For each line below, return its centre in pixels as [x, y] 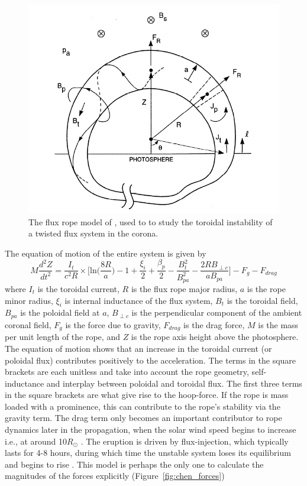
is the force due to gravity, [113, 324]
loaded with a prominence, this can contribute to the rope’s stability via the [143, 406]
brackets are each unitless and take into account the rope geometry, [127, 372]
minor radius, [29, 300]
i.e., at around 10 [36, 441]
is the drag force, [214, 324]
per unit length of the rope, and [62, 337]
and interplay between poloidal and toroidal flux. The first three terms [174, 383]
